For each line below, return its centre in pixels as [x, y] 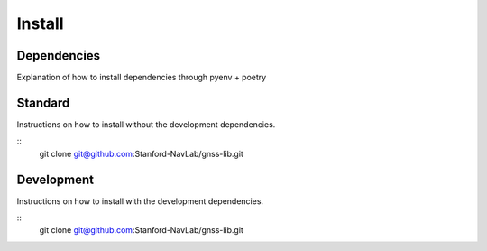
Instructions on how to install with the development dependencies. [140, 201]
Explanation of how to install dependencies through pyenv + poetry [142, 78]
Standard [43, 102]
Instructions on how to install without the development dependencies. [146, 124]
